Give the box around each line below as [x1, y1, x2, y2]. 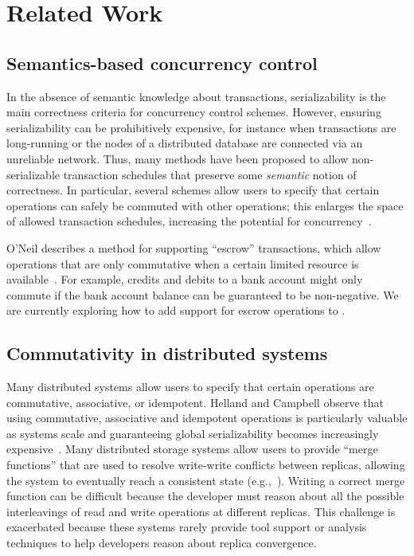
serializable [6, 166, 61, 182]
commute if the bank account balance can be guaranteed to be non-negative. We [6, 286, 399, 303]
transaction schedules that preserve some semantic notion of [63, 166, 357, 182]
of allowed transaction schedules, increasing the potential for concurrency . [6, 213, 372, 229]
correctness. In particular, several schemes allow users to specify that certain [6, 182, 380, 198]
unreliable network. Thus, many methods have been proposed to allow [6, 150, 349, 166]
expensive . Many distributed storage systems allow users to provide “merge [6, 440, 378, 457]
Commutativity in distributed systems [6, 341, 328, 366]
